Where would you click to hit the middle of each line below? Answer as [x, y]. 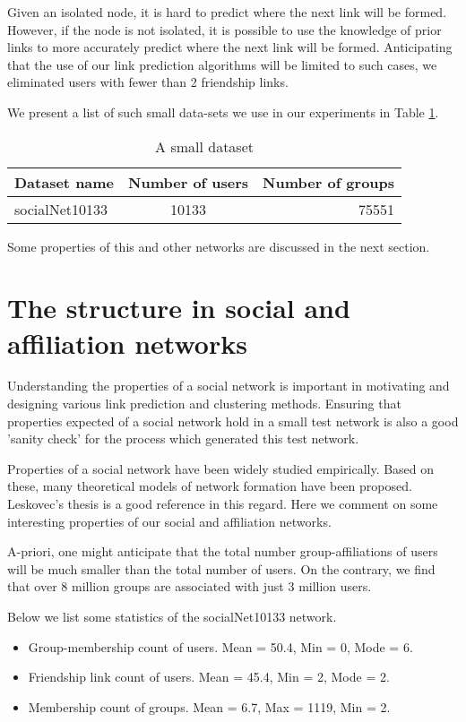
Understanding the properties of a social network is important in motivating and [229, 386]
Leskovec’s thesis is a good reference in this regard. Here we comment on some [223, 504]
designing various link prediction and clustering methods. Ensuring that [204, 404]
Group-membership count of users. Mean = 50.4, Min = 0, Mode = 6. [220, 646]
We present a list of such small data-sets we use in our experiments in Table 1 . [223, 112]
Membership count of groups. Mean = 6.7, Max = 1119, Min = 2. [209, 706]
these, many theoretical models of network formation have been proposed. [210, 486]
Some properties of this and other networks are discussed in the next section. [219, 246]
